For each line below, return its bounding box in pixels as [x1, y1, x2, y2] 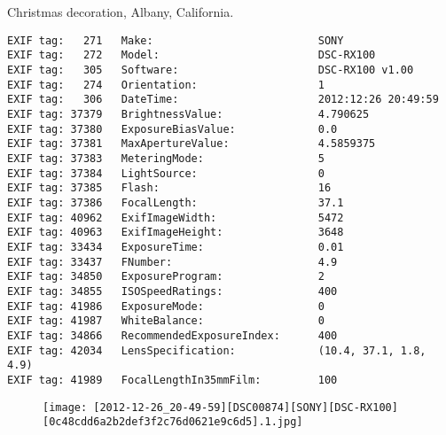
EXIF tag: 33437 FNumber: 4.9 [7, 255, 338, 268]
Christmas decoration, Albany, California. [7, 3, 234, 21]
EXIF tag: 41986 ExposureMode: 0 [7, 299, 325, 313]
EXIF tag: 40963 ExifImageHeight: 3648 [7, 226, 344, 239]
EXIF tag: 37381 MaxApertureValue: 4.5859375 [7, 137, 376, 151]
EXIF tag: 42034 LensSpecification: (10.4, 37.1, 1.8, [7, 344, 426, 357]
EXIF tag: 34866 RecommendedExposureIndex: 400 [7, 329, 338, 342]
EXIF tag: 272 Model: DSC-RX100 [7, 49, 376, 62]
